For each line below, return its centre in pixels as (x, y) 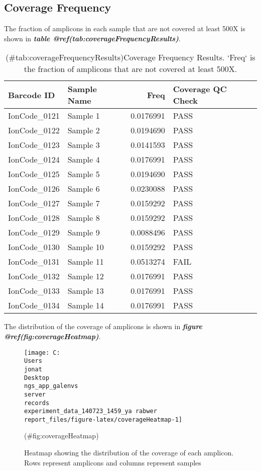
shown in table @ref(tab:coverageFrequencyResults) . (92, 38)
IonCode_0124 (34, 160)
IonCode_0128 (34, 218)
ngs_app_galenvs (51, 386)
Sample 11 (86, 262)
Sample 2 (84, 130)
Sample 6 (84, 189)
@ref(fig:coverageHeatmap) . (52, 336)
